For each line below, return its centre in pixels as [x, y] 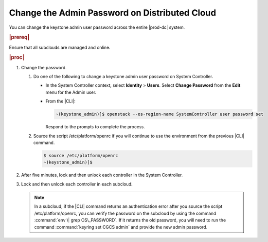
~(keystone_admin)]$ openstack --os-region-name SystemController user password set [160, 114]
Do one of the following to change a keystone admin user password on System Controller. [123, 77]
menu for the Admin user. [71, 92]
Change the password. [44, 67]
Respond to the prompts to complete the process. [95, 127]
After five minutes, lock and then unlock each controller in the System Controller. [102, 175]
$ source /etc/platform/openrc [81, 155]
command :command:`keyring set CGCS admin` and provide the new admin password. [121, 227]
